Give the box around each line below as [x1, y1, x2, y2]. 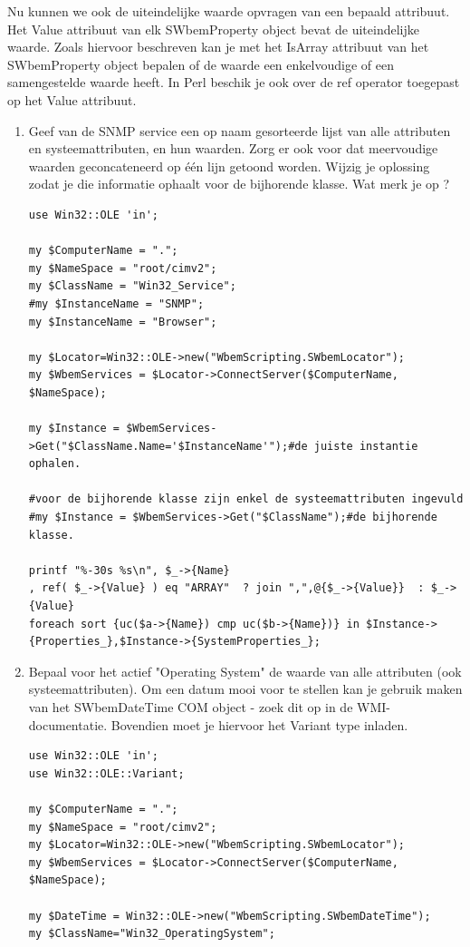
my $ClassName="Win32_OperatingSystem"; [28, 927, 275, 941]
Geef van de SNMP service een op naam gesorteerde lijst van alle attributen [28, 121, 451, 140]
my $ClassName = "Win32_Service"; [28, 279, 236, 293]
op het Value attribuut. [7, 90, 137, 109]
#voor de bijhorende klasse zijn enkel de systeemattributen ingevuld [28, 493, 464, 506]
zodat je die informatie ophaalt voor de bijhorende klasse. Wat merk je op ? [28, 174, 450, 193]
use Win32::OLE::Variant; [28, 766, 185, 780]
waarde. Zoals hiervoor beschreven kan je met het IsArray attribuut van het [7, 37, 429, 56]
